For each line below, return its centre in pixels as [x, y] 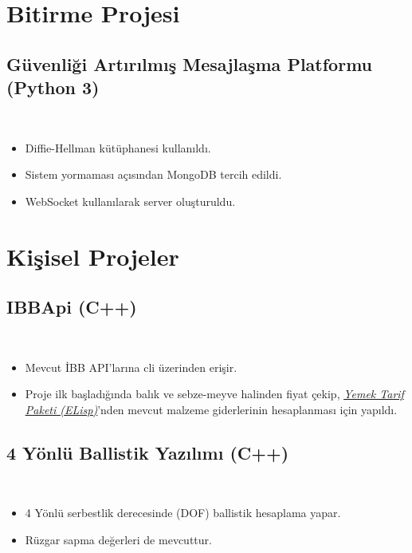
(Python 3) [53, 87]
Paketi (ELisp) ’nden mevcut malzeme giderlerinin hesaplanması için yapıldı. [211, 409]
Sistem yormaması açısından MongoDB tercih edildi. [153, 174]
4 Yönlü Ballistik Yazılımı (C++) [148, 452]
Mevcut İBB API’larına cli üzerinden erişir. [131, 367]
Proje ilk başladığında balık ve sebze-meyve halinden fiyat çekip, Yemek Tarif [214, 394]
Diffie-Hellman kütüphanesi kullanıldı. [118, 147]
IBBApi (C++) [72, 307]
